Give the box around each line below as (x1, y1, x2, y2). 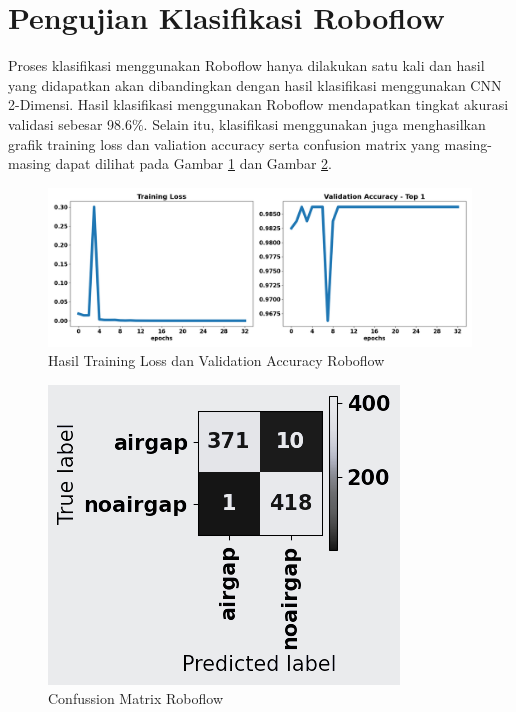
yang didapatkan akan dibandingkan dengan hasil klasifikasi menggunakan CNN (8, 74, 502, 95)
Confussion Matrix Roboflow (48, 688, 224, 709)
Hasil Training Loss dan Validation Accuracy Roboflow (48, 350, 385, 371)
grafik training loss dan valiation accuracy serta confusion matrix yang (8, 133, 440, 154)
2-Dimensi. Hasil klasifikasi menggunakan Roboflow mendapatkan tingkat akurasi (8, 94, 509, 115)
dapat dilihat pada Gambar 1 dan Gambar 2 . (55, 153, 332, 174)
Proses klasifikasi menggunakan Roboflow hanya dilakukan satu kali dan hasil (8, 55, 485, 76)
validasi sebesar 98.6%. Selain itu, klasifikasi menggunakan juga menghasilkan (8, 113, 486, 134)
